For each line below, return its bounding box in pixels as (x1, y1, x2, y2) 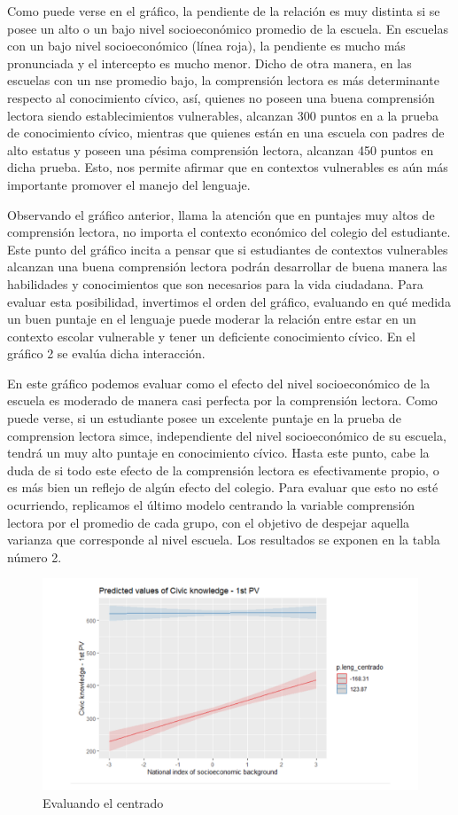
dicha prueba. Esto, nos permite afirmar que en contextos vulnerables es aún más (7, 158, 448, 176)
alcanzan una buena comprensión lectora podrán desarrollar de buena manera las (7, 257, 447, 276)
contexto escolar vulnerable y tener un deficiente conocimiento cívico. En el (7, 326, 415, 345)
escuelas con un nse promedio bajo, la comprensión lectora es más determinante (7, 71, 439, 90)
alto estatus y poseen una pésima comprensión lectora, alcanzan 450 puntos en (7, 140, 434, 159)
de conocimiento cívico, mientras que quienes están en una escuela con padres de (7, 123, 445, 142)
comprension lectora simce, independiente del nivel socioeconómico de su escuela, (7, 426, 446, 444)
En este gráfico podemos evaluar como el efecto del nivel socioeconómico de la (7, 373, 431, 392)
